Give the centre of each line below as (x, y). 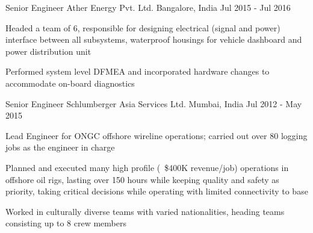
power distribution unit (48, 51)
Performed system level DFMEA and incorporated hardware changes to (138, 71)
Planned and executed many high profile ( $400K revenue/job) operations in (147, 167)
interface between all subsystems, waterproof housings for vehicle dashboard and (154, 39)
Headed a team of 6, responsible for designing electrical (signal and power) (143, 27)
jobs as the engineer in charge (60, 147)
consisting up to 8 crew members (66, 223)
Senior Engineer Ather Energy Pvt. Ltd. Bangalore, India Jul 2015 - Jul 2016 (148, 7)
